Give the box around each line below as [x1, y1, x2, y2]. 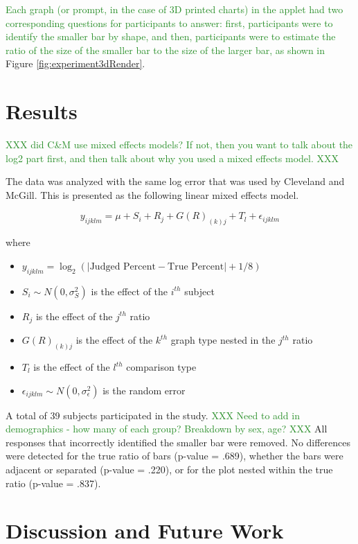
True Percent [168, 261, 224, 272]
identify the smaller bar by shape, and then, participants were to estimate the [6, 29, 336, 44]
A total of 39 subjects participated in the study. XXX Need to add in [6, 407, 300, 422]
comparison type [126, 360, 197, 374]
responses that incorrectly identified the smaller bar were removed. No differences [6, 435, 351, 449]
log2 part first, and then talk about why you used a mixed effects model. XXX [6, 150, 339, 165]
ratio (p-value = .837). [6, 475, 101, 490]
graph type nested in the [170, 333, 276, 347]
